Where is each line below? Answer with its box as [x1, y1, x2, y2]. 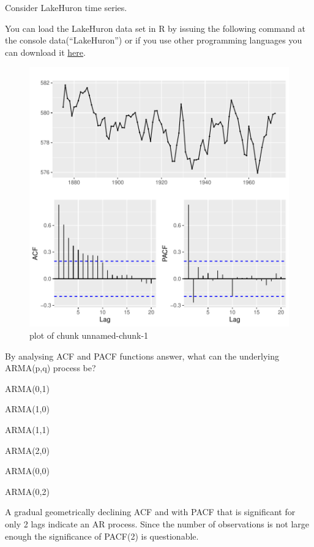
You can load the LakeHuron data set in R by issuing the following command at [5, 21, 306, 34]
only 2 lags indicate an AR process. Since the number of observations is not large [5, 517, 310, 530]
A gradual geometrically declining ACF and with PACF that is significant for [5, 505, 296, 518]
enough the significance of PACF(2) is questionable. [5, 529, 199, 542]
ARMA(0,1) [5, 382, 50, 394]
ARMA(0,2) [5, 485, 50, 497]
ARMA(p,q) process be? [5, 361, 96, 374]
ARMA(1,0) [5, 402, 50, 415]
